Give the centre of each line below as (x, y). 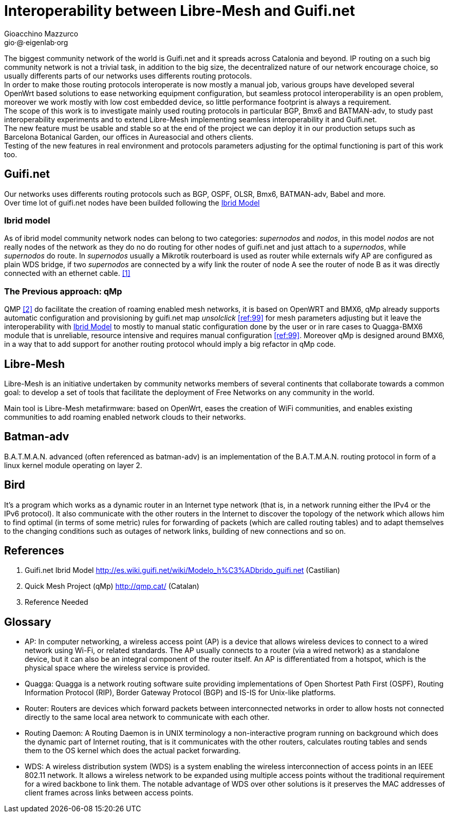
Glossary (28, 622)
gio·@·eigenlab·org (36, 42)
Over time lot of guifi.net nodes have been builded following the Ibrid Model (132, 202)
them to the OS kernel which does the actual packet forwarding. (133, 751)
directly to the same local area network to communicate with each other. (147, 717)
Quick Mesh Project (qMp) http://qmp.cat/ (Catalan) (112, 586)
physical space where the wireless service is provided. (117, 668)
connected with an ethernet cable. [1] (67, 273)
